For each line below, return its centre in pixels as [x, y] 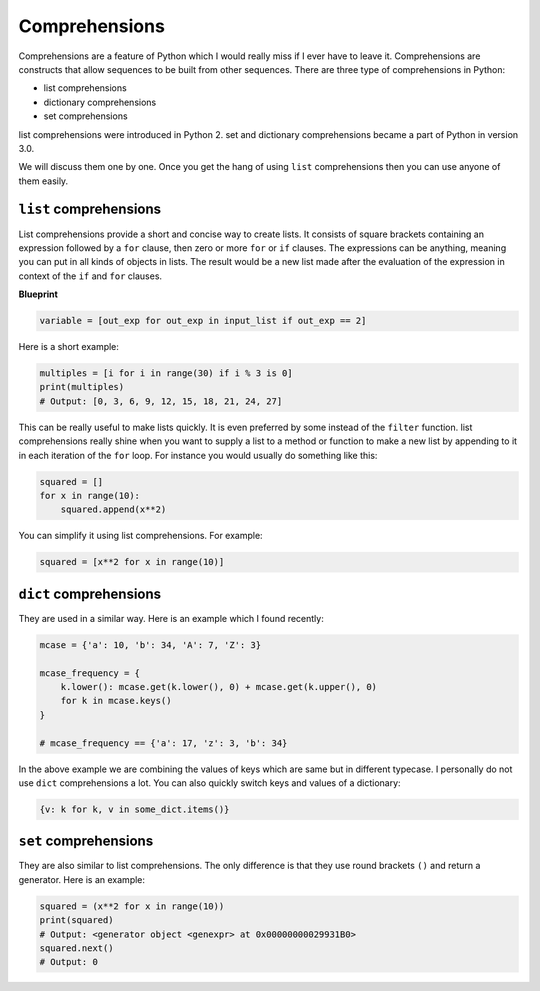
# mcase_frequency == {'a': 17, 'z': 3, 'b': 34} [163, 743]
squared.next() [76, 948]
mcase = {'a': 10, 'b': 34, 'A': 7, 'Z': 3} [150, 644]
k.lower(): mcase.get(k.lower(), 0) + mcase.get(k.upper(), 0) [219, 687]
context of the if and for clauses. [90, 276]
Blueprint [38, 294]
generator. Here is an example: [81, 879]
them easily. [43, 181]
